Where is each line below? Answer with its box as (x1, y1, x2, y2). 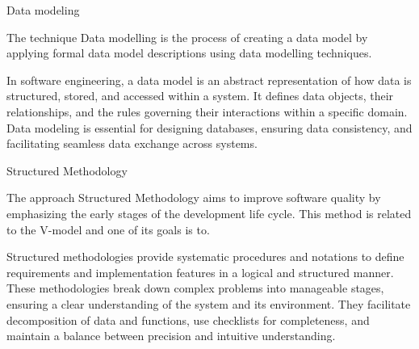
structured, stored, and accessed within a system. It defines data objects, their (6, 87, 394, 104)
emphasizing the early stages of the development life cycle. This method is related (6, 204, 412, 221)
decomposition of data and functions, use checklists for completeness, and (6, 311, 370, 328)
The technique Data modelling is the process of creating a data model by (6, 28, 368, 45)
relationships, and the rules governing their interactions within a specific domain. (6, 103, 408, 120)
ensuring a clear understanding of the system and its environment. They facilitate (6, 295, 411, 312)
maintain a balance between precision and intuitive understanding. (6, 327, 336, 344)
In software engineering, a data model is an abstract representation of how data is (6, 71, 412, 88)
